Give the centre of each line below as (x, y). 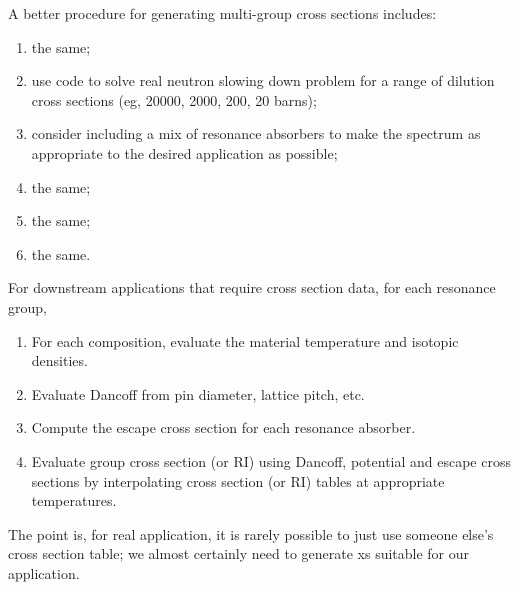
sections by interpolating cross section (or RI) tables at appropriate (238, 480)
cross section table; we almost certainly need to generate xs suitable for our (239, 553)
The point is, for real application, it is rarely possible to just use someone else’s (251, 533)
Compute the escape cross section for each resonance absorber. (223, 427)
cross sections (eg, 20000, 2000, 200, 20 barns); (174, 99)
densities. (59, 360)
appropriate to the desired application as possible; (184, 152)
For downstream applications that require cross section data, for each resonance (252, 287)
